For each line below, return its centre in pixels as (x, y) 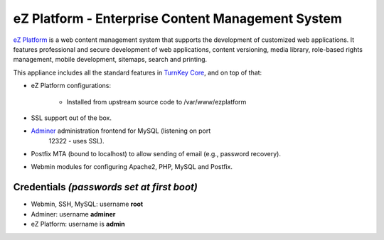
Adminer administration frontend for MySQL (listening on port (121, 131)
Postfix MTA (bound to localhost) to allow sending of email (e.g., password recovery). (156, 154)
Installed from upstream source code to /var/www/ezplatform (156, 102)
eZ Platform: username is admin (78, 224)
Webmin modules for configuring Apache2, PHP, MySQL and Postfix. (132, 167)
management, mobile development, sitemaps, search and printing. (110, 60)
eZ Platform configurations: (71, 86)
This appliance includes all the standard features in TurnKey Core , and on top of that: (138, 72)
